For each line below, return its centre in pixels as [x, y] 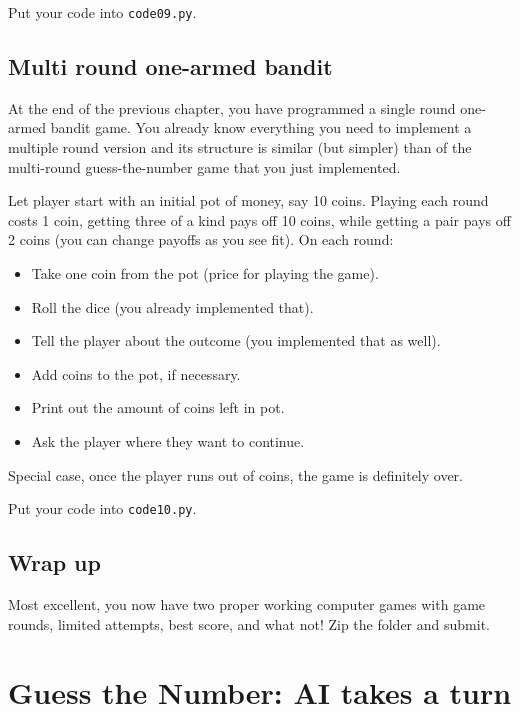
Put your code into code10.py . [102, 508]
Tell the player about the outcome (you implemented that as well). [236, 340]
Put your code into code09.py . [102, 12]
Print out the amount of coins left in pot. [158, 407]
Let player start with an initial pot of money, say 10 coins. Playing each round [248, 200]
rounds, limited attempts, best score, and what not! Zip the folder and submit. [249, 623]
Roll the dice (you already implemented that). [172, 306]
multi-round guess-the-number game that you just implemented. [204, 166]
